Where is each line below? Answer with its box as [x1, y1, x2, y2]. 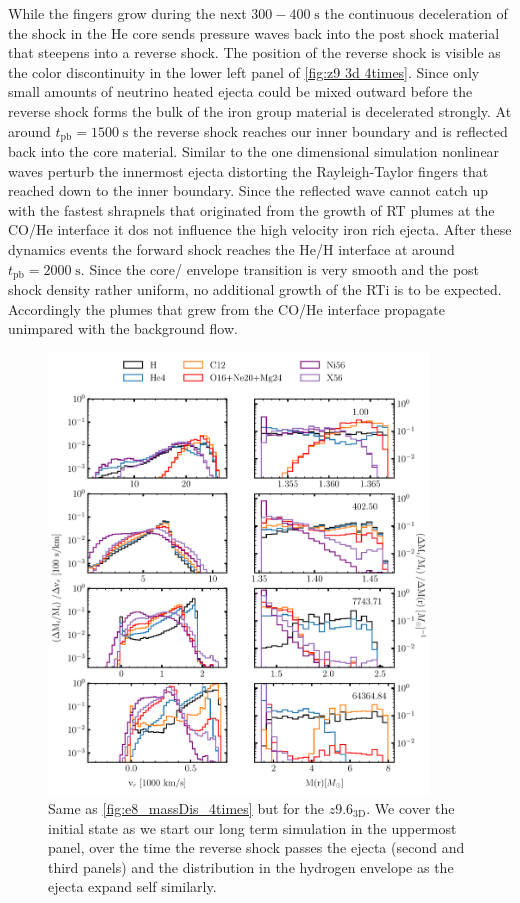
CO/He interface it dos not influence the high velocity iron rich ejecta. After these [8, 219, 512, 240]
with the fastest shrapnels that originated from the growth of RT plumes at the [8, 199, 495, 220]
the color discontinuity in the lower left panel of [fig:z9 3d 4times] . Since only [8, 61, 480, 82]
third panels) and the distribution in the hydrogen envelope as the [48, 856, 454, 877]
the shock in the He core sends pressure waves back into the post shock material [8, 22, 500, 43]
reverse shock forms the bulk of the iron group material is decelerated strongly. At [8, 100, 512, 121]
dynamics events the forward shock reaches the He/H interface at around [8, 238, 455, 259]
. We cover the [366, 797, 455, 818]
